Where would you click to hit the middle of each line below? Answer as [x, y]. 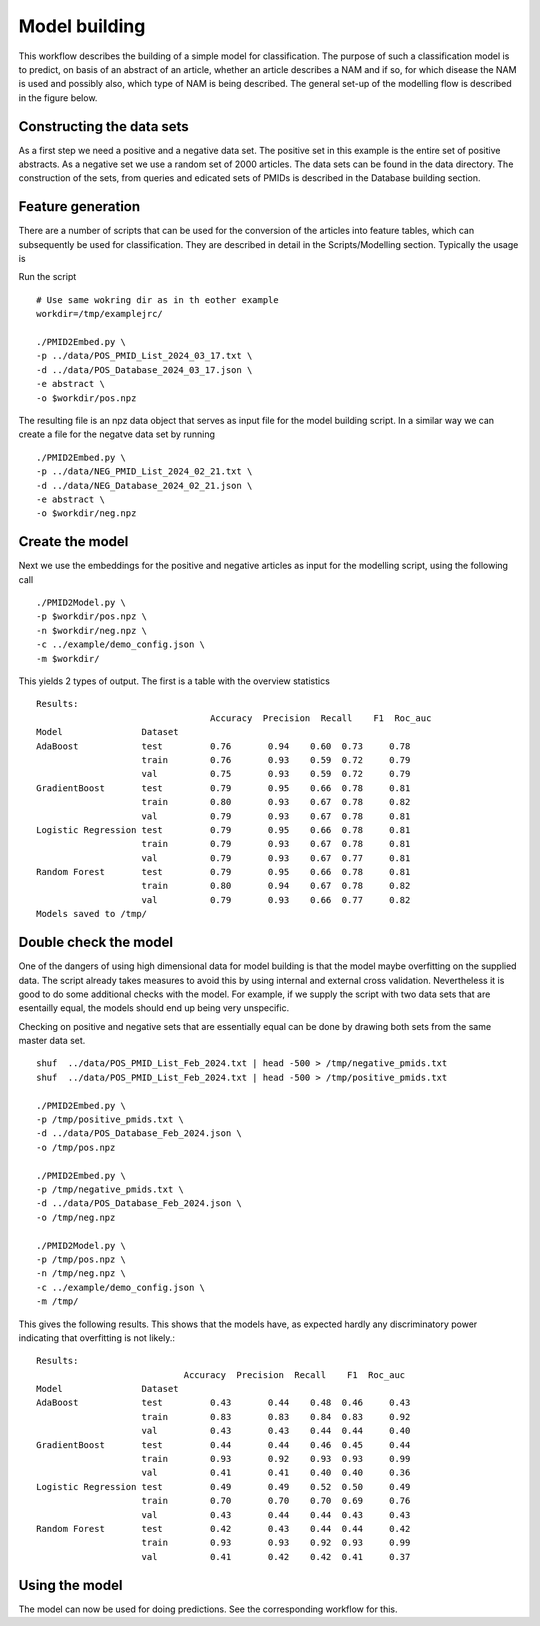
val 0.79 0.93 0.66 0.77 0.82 [276, 899]
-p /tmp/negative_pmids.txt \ [110, 1189]
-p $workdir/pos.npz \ [92, 616]
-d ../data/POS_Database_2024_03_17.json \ [144, 369]
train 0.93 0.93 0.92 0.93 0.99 [276, 1543]
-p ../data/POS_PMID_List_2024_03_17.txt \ [144, 356]
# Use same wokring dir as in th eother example [157, 299]
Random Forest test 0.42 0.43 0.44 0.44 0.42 [223, 1528]
